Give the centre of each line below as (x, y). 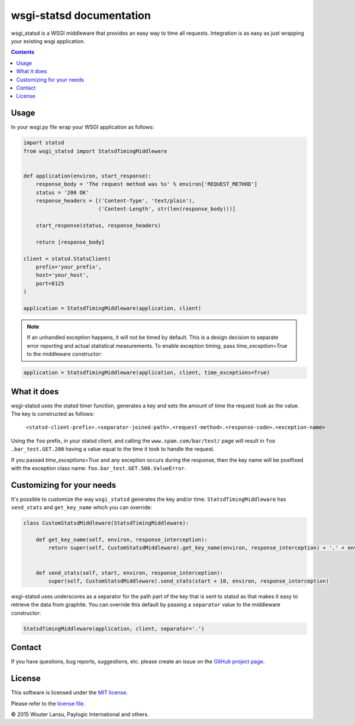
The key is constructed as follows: (53, 414)
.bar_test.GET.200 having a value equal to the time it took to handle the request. (113, 449)
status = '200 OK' (62, 192)
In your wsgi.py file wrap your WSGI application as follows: (83, 127)
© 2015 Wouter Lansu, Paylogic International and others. (80, 714)
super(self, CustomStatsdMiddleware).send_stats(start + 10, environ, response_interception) (189, 581)
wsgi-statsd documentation (81, 15)
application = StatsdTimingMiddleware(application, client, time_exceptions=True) (147, 373)
